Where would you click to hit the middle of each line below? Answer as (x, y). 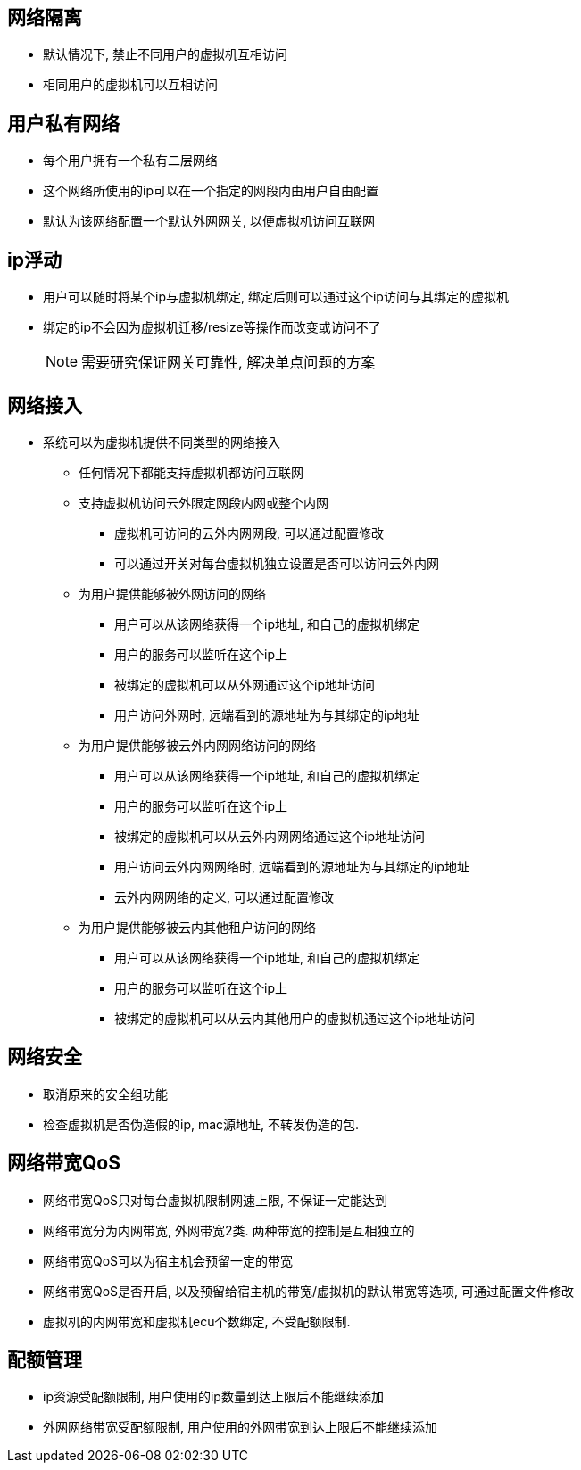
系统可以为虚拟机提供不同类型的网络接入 (162, 442)
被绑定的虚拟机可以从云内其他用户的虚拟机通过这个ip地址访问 (295, 1018)
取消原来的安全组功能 (105, 1094)
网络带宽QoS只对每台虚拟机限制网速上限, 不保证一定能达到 (216, 1200)
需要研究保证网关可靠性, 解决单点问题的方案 (228, 363)
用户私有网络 (63, 123)
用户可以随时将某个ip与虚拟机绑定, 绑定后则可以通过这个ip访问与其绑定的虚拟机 (276, 297)
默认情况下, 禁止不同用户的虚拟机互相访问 (165, 54)
